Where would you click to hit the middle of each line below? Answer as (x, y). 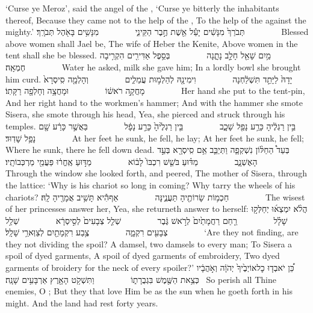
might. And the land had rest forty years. (82, 302)
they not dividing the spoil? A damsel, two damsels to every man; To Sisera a (149, 243)
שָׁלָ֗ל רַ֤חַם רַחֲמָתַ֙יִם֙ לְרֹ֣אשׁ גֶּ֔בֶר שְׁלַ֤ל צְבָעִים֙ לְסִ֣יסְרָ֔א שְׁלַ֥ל (147, 220)
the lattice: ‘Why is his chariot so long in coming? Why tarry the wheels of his (150, 184)
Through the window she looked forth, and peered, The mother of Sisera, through (156, 173)
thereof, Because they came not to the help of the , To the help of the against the (156, 20)
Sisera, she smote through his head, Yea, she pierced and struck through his (145, 114)
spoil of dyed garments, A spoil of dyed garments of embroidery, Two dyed (143, 256)
